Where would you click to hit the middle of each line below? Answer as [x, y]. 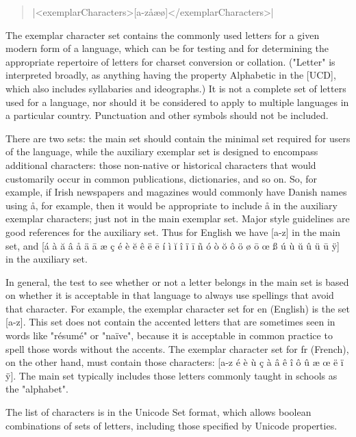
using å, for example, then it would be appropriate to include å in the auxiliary [171, 205]
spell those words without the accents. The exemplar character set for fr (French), [177, 348]
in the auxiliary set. [47, 259]
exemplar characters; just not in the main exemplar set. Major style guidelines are [178, 218]
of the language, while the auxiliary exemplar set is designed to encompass [162, 151]
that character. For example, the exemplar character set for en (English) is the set [178, 308]
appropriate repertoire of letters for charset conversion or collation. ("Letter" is [170, 61]
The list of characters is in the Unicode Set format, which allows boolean [158, 412]
